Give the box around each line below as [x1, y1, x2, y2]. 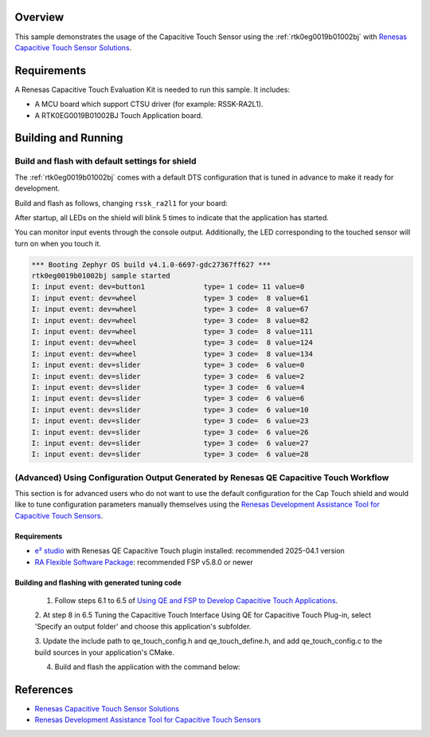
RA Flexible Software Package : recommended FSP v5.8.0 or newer [34, 557, 254, 566]
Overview [14, 10, 64, 24]
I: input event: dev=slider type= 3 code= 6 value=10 [31, 405, 309, 414]
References [14, 683, 73, 696]
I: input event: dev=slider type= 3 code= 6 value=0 [31, 361, 305, 370]
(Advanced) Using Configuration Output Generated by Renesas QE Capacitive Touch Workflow [14, 471, 389, 483]
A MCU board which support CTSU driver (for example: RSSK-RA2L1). [34, 100, 264, 109]
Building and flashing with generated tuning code [14, 577, 182, 587]
